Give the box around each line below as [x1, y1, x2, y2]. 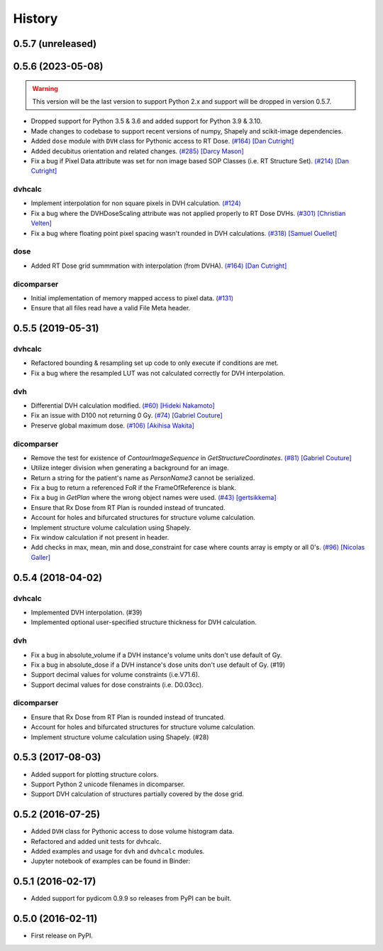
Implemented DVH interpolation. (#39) [30, 608, 143, 616]
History [13, 11, 58, 26]
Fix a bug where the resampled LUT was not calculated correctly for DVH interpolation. [30, 369, 285, 377]
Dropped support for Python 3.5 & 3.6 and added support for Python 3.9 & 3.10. [30, 117, 262, 126]
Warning [32, 84, 58, 92]
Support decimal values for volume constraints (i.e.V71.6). [30, 670, 200, 679]
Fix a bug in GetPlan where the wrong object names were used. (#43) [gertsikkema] [30, 494, 277, 502]
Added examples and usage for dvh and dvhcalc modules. [30, 847, 205, 855]
